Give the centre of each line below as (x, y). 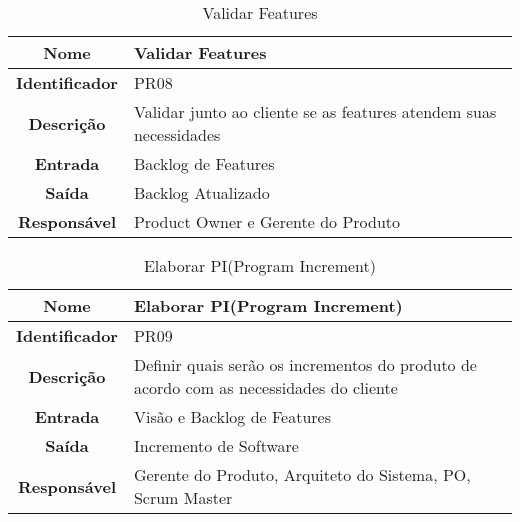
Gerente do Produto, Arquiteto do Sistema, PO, (302, 474)
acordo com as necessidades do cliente (265, 387)
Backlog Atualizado (201, 192)
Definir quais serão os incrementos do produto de (305, 364)
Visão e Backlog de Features (232, 416)
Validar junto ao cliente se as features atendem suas (315, 111)
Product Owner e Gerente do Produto (267, 221)
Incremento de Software (216, 445)
